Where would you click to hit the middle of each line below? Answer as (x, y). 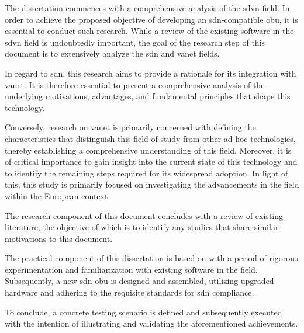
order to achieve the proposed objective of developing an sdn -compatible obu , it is (151, 19)
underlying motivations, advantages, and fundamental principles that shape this (148, 96)
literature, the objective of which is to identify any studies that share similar (142, 227)
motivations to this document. (59, 238)
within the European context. (58, 195)
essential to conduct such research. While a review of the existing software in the (149, 31)
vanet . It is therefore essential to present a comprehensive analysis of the (135, 84)
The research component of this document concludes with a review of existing (144, 215)
